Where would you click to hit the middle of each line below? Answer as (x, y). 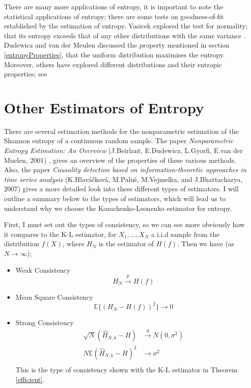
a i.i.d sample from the (185, 234)
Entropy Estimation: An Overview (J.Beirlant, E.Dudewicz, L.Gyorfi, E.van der (124, 150)
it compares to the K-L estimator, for (60, 234)
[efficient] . (30, 379)
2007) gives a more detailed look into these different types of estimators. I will (122, 189)
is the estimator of (126, 244)
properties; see (26, 74)
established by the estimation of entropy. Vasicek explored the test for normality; (126, 26)
